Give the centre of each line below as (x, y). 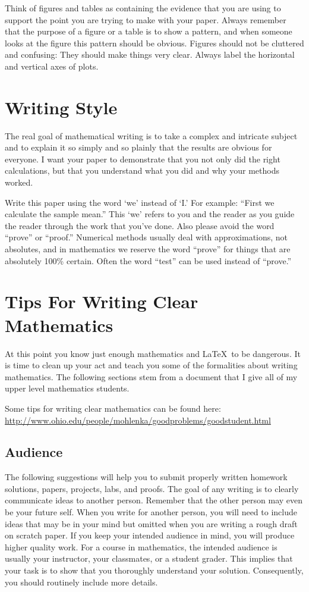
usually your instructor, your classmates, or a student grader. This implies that (149, 558)
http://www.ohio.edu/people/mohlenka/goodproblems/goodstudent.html (138, 420)
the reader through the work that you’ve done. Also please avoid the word (140, 225)
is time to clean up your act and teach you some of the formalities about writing (151, 365)
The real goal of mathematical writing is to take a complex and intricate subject (151, 135)
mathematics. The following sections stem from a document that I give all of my (151, 376)
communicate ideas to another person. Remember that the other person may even (154, 500)
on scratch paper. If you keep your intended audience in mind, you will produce (150, 535)
